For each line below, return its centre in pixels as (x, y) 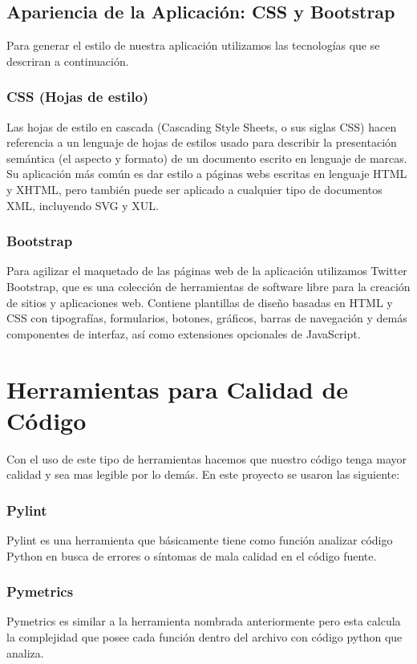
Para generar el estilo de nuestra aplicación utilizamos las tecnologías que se (193, 45)
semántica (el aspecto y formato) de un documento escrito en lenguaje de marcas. (207, 158)
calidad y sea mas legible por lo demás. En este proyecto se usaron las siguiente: (203, 474)
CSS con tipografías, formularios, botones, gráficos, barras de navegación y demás (207, 318)
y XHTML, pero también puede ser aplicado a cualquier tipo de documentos (194, 189)
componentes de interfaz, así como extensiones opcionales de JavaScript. (184, 333)
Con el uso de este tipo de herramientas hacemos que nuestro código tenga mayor (207, 458)
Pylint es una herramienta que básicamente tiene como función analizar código (200, 540)
